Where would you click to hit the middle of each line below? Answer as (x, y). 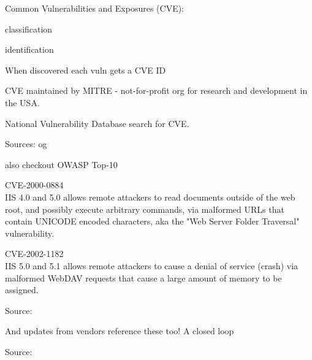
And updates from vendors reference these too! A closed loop (120, 331)
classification (29, 29)
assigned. (22, 290)
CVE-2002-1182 (34, 254)
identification (29, 49)
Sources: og (26, 144)
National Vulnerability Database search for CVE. (97, 123)
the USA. (22, 102)
